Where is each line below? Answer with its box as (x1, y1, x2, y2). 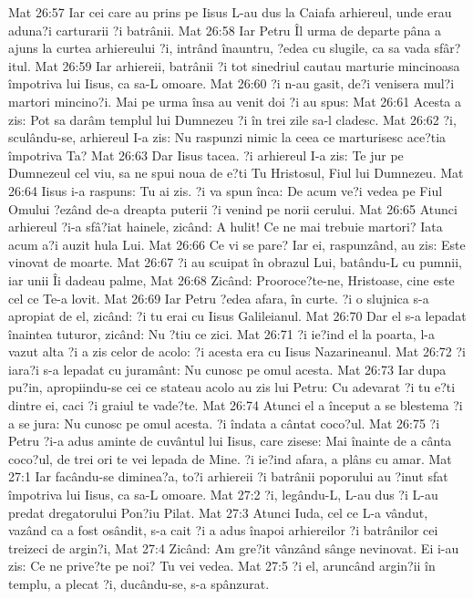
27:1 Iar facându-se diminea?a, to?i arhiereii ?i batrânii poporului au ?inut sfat (8, 467, 448, 486)
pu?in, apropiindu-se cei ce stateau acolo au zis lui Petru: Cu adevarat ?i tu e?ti (8, 377, 456, 397)
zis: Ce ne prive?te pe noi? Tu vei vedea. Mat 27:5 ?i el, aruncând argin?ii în (8, 556, 436, 575)
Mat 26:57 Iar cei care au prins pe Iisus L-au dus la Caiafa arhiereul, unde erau (8, 3, 452, 21)
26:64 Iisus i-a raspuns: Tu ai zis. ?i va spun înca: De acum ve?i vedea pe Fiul (8, 181, 443, 200)
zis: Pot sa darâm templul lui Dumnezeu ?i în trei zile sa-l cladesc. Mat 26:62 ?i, (8, 109, 457, 129)
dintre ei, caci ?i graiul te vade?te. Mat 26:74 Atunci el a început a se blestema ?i (8, 396, 463, 415)
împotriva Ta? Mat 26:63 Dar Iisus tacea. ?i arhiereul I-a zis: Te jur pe (8, 145, 404, 164)
